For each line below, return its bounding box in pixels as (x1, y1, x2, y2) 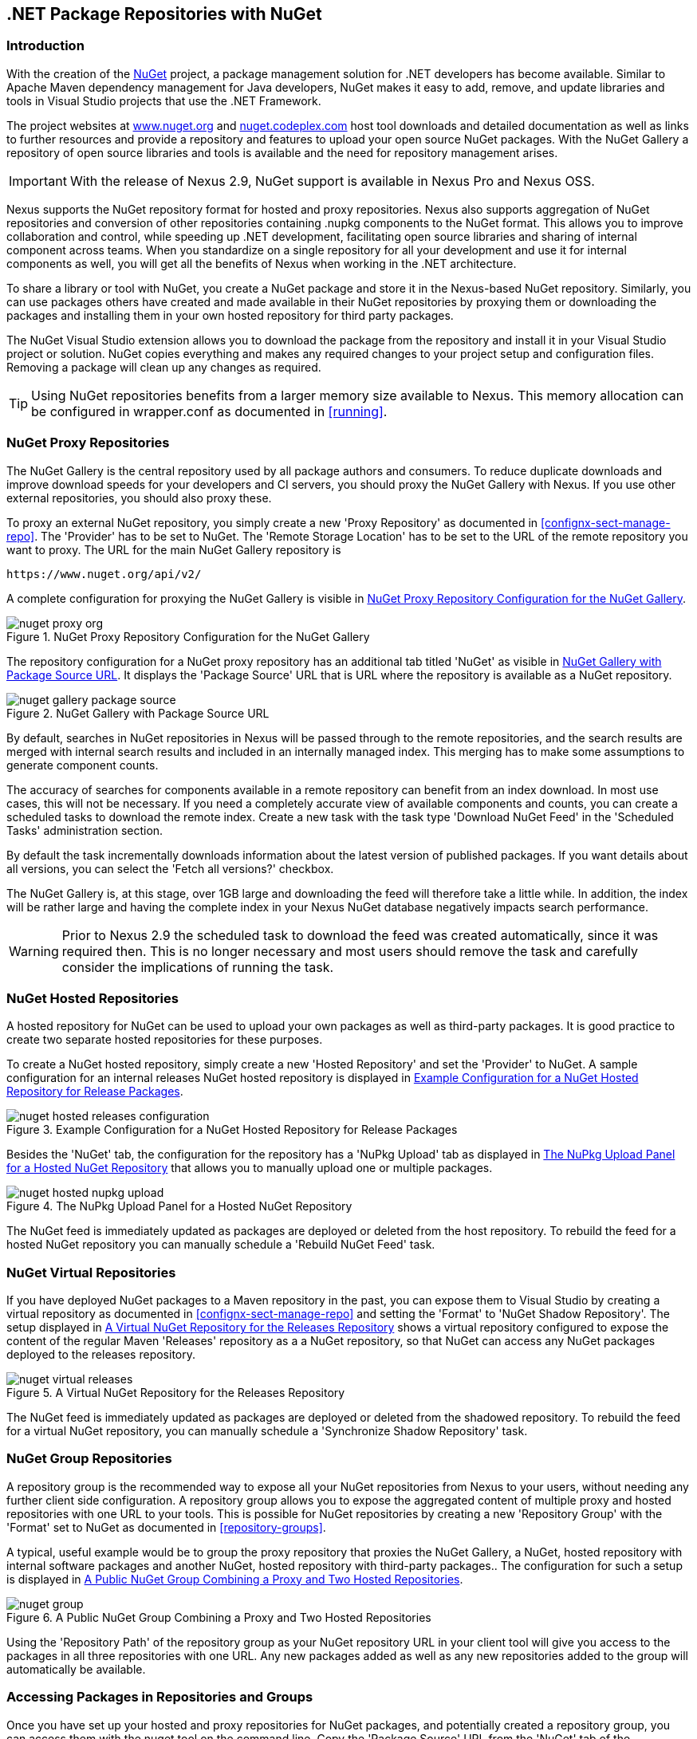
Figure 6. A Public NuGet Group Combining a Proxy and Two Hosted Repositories (6, 1610, 431, 1624)
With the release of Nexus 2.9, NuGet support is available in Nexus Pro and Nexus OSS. (69, 172, 595, 189)
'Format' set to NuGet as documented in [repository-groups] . (6, 1520, 326, 1534)
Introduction (6, 37, 85, 54)
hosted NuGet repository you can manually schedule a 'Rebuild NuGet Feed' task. (6, 1237, 435, 1252)
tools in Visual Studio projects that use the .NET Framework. (6, 93, 321, 108)
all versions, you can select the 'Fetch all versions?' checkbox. (6, 861, 334, 875)
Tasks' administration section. (6, 823, 163, 837)
